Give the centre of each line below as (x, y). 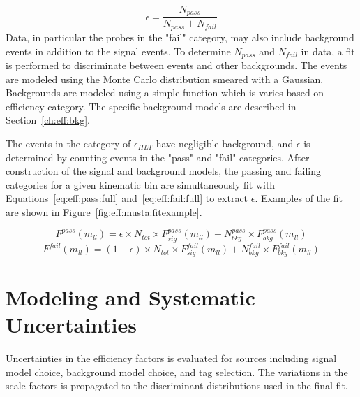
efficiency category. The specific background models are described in (151, 106)
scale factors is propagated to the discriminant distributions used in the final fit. (177, 385)
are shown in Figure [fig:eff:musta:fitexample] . (104, 211)
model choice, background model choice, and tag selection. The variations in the (177, 371)
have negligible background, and (225, 143)
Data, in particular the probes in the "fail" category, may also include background (180, 37)
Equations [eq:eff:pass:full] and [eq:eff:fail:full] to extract (127, 198)
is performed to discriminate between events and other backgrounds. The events (177, 65)
